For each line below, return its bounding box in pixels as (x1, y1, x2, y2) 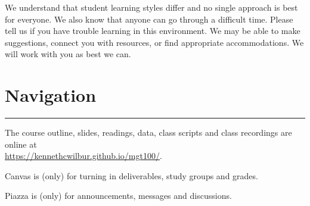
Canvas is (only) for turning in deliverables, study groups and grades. (5, 169, 258, 182)
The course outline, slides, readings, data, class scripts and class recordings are (5, 126, 292, 139)
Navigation (5, 83, 97, 107)
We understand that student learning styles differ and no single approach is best (5, 1, 298, 13)
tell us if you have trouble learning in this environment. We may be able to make (5, 24, 300, 37)
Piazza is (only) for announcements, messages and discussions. (5, 189, 232, 202)
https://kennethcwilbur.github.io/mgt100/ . (5, 149, 162, 162)
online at (5, 138, 37, 150)
